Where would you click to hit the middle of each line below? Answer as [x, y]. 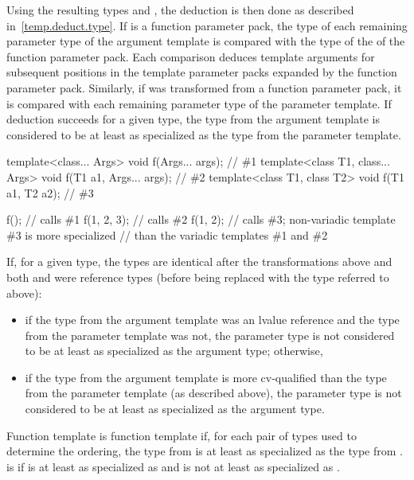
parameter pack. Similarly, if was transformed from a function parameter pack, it [204, 87]
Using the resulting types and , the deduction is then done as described [180, 10]
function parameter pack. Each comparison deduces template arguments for [191, 56]
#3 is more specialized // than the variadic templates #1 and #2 [167, 234]
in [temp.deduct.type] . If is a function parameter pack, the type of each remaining [207, 25]
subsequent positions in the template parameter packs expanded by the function [202, 72]
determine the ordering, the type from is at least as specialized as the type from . [205, 451]
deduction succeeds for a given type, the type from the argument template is [193, 119]
